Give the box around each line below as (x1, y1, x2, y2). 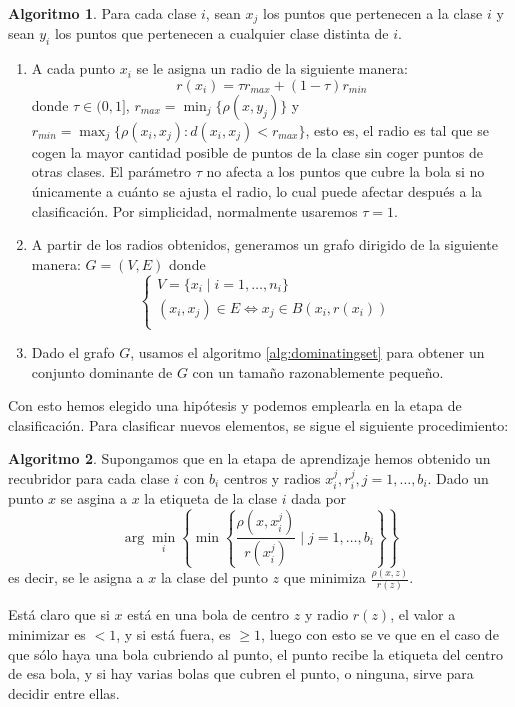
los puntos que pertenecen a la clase (263, 3, 483, 23)
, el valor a (390, 604, 456, 625)
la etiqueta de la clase (144, 488, 278, 509)
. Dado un (427, 467, 489, 488)
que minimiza (283, 567, 366, 588)
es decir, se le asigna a (8, 567, 144, 588)
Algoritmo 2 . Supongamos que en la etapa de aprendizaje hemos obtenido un (8, 448, 491, 469)
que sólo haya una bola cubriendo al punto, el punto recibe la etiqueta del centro (8, 643, 503, 664)
